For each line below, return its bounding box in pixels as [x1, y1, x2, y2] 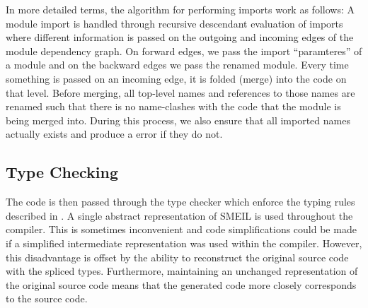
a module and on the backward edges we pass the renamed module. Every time [6, 57, 349, 72]
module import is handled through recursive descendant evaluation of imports [6, 16, 343, 30]
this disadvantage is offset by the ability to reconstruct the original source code [6, 249, 349, 264]
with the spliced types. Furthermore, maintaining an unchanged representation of [6, 263, 358, 278]
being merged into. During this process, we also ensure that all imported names [6, 112, 350, 127]
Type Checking [6, 161, 119, 183]
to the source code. [6, 291, 88, 306]
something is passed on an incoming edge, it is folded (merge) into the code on [6, 71, 347, 85]
